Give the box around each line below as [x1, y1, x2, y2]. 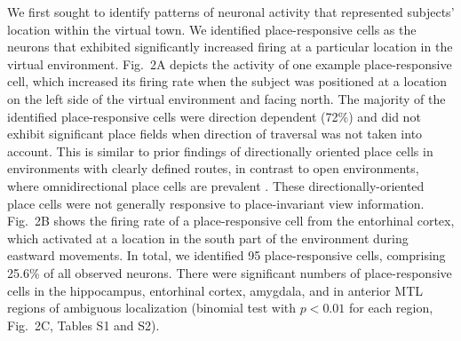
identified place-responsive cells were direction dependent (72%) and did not [7, 107, 421, 125]
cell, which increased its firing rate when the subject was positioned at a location [7, 72, 448, 91]
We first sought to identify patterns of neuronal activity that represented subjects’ [7, 3, 455, 20]
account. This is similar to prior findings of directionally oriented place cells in [7, 141, 433, 160]
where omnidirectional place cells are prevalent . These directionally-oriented [7, 176, 425, 194]
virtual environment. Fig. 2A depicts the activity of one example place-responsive [7, 54, 452, 73]
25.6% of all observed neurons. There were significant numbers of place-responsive [7, 263, 452, 282]
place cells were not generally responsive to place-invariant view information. [7, 194, 425, 212]
